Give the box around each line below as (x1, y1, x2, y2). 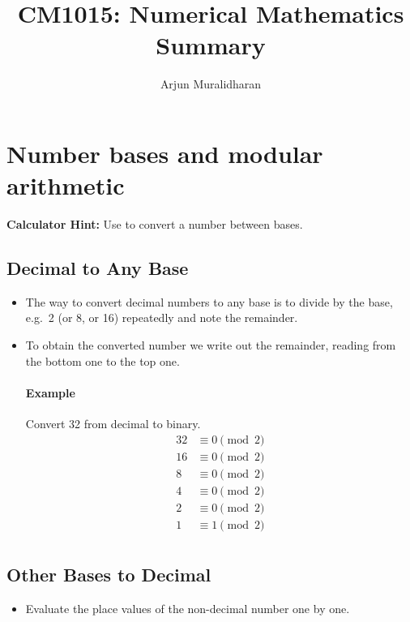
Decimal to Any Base (6, 255, 189, 281)
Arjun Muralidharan (160, 75, 262, 92)
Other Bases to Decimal (6, 562, 211, 587)
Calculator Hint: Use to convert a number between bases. (6, 216, 303, 233)
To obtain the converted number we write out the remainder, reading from (25, 337, 396, 354)
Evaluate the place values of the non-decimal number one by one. (25, 600, 350, 617)
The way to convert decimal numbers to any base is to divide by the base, (25, 293, 393, 310)
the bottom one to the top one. (25, 352, 180, 369)
